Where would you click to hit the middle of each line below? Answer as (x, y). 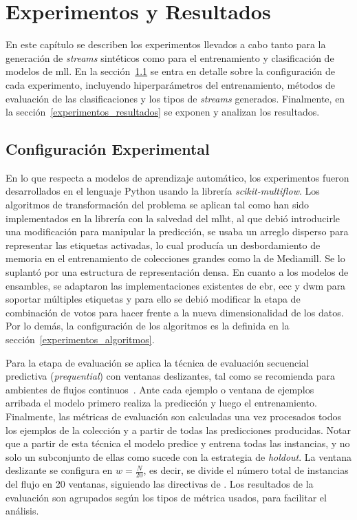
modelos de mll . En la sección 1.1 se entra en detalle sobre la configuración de (170, 71)
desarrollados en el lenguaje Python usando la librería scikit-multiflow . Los (163, 191)
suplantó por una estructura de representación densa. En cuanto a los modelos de (177, 272)
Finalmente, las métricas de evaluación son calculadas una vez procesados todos (174, 416)
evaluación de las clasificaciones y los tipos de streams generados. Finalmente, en (175, 98)
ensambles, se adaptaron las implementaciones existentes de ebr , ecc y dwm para (176, 285)
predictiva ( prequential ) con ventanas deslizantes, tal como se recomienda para (171, 376)
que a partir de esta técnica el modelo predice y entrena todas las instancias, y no (178, 443)
